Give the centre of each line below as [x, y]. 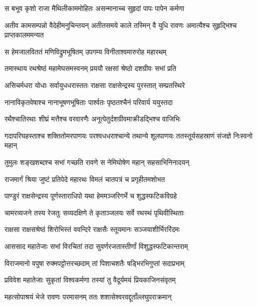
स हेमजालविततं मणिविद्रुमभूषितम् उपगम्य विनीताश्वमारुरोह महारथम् [86, 51]
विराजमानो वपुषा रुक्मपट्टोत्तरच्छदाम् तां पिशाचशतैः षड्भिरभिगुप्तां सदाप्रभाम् [95, 263]
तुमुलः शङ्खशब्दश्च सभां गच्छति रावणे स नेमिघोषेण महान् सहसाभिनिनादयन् [97, 162]
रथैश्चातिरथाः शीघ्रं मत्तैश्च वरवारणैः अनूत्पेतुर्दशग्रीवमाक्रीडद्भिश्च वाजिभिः [93, 119]
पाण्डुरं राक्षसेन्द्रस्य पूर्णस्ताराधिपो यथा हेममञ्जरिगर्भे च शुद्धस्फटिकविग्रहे [91, 196]
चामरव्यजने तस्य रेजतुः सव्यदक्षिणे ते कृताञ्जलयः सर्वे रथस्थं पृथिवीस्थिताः [95, 212]
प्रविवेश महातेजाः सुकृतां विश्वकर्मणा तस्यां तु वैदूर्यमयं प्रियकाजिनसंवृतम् [90, 280]
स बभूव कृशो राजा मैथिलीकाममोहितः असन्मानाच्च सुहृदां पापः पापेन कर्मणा [95, 8]
